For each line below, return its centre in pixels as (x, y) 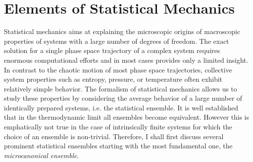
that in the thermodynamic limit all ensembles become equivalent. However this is (126, 117)
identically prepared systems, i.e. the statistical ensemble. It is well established (121, 107)
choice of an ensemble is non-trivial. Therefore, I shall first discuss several (114, 136)
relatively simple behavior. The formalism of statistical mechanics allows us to (121, 88)
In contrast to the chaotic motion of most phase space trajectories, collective (118, 69)
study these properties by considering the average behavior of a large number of (123, 98)
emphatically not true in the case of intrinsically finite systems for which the (118, 127)
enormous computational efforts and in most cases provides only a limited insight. (126, 60)
